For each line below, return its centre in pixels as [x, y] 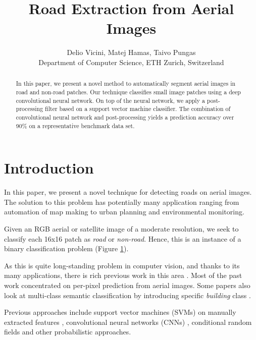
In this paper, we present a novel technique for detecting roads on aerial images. [128, 192]
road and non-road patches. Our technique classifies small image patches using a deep [128, 92]
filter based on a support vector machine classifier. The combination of [138, 109]
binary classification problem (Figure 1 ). [66, 248]
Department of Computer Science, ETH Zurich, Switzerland [131, 62]
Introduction [49, 168]
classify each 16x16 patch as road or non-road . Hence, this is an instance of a [123, 238]
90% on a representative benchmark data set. [75, 125]
